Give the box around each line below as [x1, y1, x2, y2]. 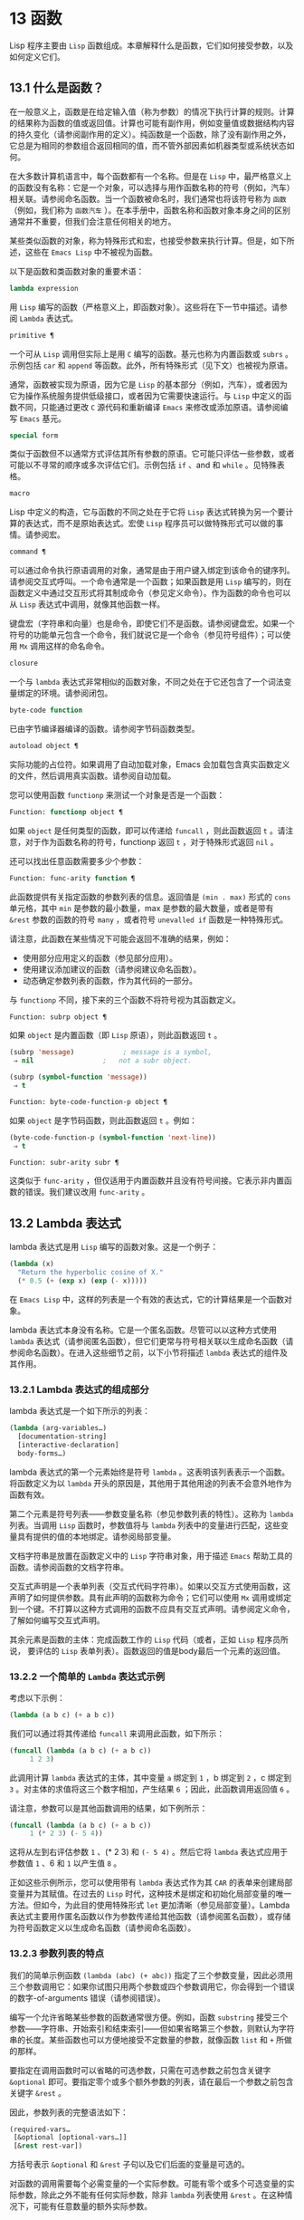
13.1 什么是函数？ [9, 81, 105, 96]
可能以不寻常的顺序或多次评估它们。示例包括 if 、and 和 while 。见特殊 [9, 459, 278, 471]
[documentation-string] [17, 1432, 107, 1441]
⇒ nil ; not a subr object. [13, 1056, 193, 1065]
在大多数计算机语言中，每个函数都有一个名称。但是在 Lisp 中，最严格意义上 [9, 170, 292, 181]
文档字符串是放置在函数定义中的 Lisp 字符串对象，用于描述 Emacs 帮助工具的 [9, 1550, 293, 1561]
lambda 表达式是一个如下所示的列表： [9, 1406, 151, 1417]
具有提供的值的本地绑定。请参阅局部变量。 [16, 1531, 176, 1542]
